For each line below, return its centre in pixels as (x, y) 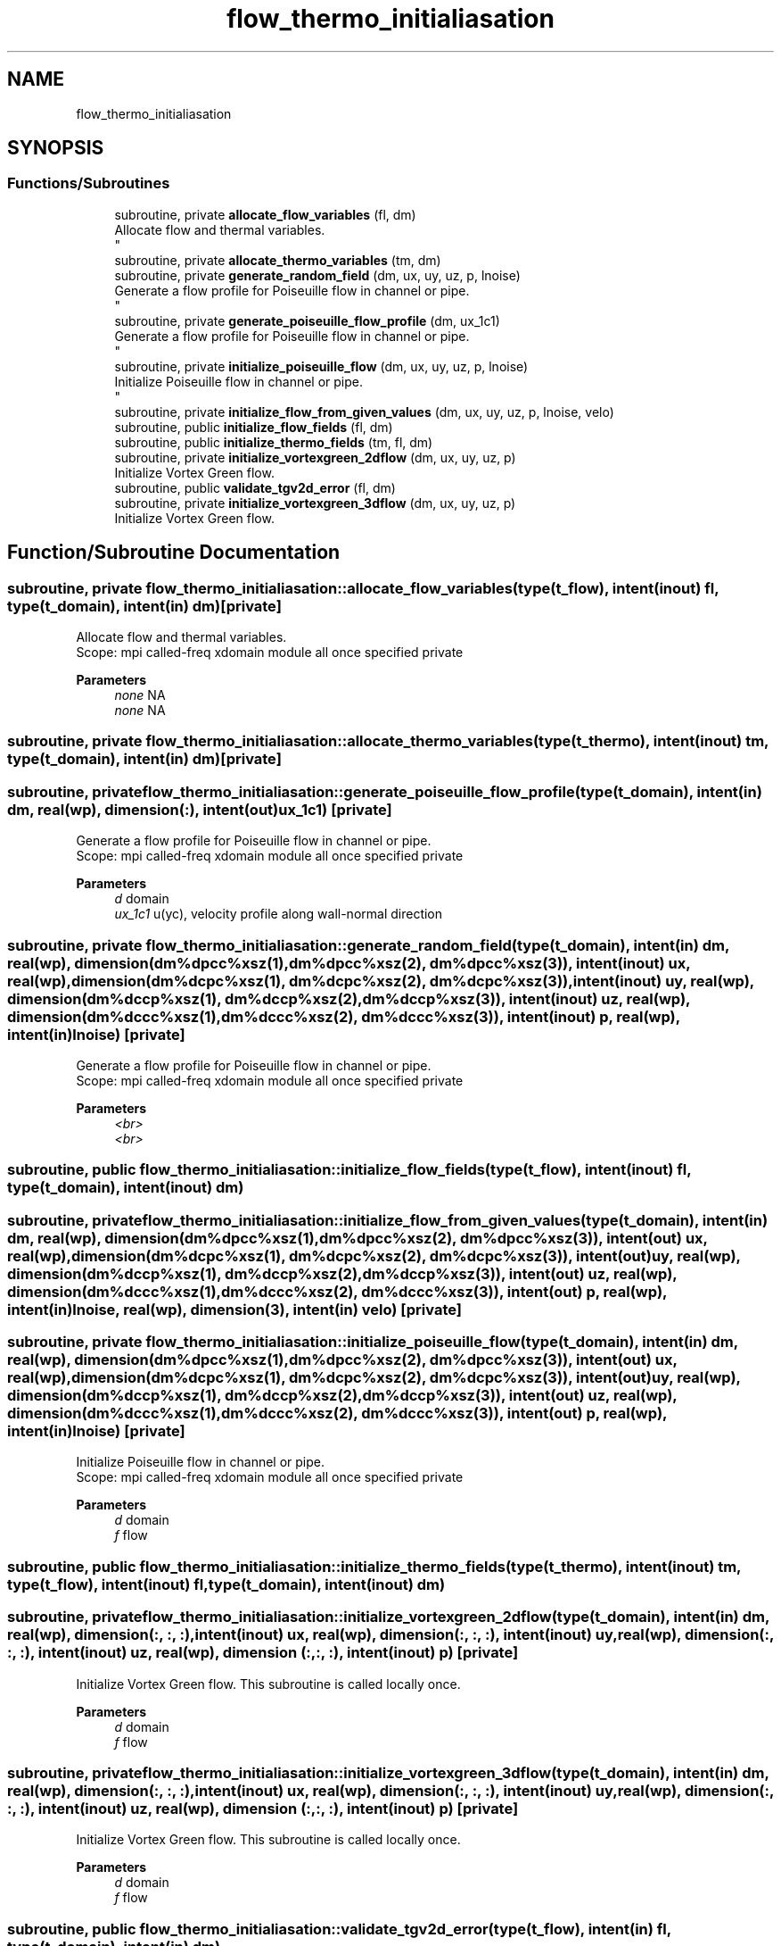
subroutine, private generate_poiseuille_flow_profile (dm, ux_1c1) (307, 320)
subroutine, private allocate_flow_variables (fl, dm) (265, 214)
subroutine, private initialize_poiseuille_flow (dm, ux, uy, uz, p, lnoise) (321, 366)
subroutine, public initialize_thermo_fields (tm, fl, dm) (274, 442)
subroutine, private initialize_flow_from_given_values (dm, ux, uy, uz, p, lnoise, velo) (364, 412)
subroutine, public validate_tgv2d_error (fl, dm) (255, 487)
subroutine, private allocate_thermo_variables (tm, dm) (278, 260)
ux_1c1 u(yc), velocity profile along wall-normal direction (279, 914)
